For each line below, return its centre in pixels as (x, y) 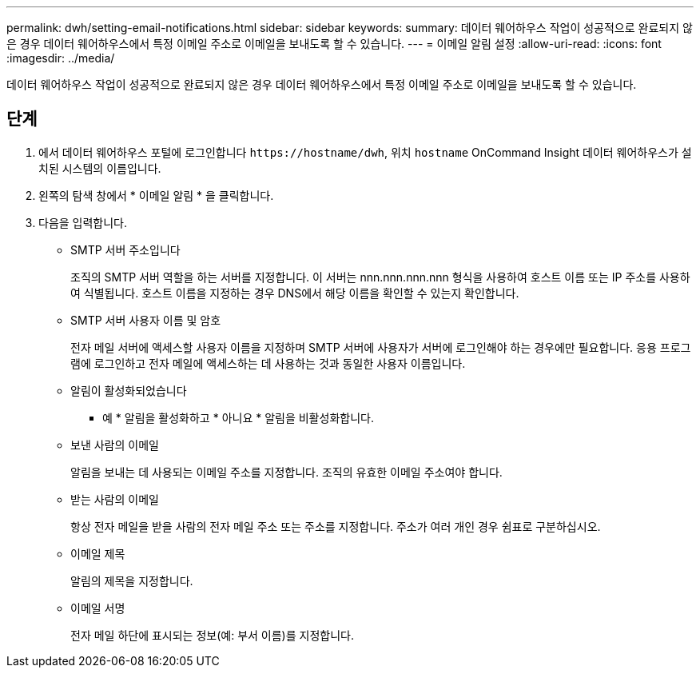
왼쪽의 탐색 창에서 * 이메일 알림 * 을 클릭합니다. (156, 195)
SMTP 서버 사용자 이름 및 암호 (146, 320)
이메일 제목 (98, 553)
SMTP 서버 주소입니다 (125, 249)
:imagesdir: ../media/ (61, 58)
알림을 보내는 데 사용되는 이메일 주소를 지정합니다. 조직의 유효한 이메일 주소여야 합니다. (286, 472)
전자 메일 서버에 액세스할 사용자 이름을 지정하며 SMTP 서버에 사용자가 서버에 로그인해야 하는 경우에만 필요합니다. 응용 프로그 (381, 347)
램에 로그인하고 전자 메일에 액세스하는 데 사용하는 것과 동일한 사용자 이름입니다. (268, 363)
